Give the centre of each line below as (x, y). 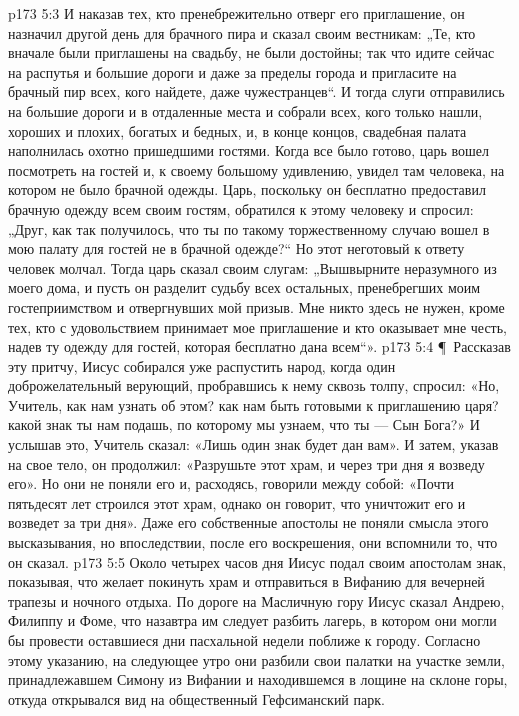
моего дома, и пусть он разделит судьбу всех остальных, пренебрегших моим (244, 287)
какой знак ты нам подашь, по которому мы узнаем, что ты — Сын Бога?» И (244, 424)
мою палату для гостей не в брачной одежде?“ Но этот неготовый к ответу (236, 248)
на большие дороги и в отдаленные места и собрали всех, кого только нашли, (245, 110)
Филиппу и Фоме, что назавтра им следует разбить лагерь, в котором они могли (252, 620)
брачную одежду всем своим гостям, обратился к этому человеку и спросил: (241, 208)
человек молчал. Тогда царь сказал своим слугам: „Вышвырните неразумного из (252, 267)
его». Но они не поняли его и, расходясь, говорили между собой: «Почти (231, 483)
